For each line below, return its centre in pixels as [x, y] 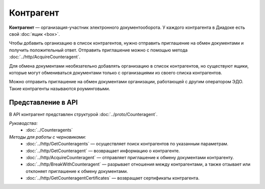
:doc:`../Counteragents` [49, 130]
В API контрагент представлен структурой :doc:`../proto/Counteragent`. [83, 114]
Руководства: [23, 123]
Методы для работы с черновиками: [48, 137]
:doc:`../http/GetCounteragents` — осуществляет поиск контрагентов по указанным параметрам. [127, 144]
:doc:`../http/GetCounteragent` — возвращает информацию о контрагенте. [103, 151]
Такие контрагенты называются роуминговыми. [60, 89]
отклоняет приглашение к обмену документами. [77, 171]
